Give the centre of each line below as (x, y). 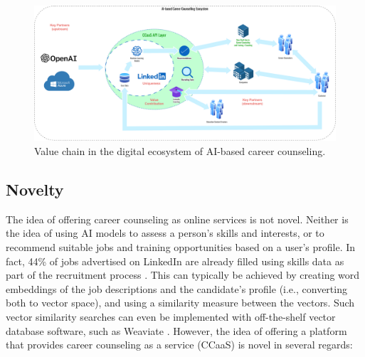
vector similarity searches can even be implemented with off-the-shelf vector (171, 317)
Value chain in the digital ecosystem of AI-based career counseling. (180, 151)
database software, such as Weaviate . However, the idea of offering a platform (176, 330)
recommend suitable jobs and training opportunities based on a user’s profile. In (181, 247)
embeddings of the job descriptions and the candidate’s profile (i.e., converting (176, 288)
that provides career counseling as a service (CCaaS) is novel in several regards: (179, 345)
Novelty (35, 190)
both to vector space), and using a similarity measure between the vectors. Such (180, 303)
